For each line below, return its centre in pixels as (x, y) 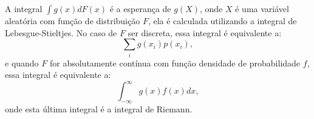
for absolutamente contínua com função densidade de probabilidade (175, 63)
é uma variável (262, 8)
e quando (22, 63)
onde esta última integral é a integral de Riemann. (99, 109)
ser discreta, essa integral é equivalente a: (205, 32)
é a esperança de (140, 8)
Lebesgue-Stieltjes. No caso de (61, 32)
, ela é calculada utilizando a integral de (222, 21)
